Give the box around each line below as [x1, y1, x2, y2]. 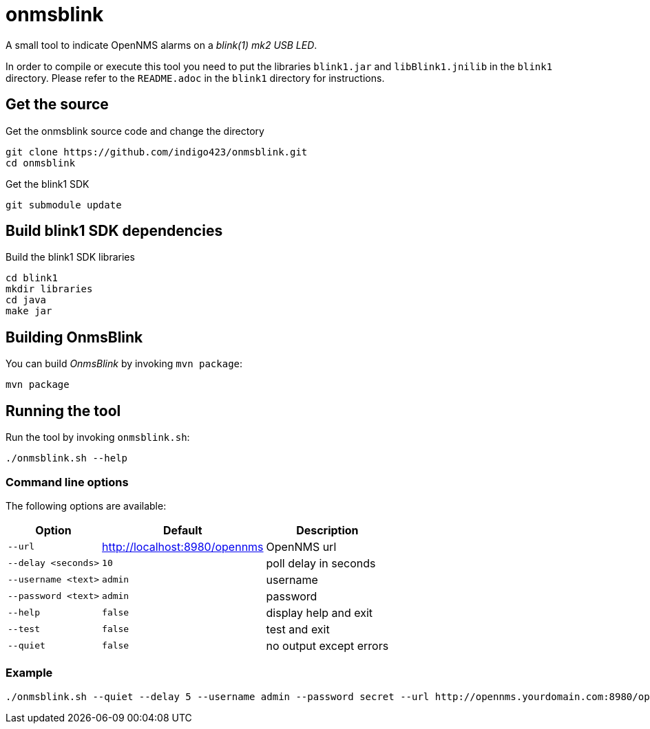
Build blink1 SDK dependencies [6, 222, 223, 240]
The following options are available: [6, 499, 167, 512]
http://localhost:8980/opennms [102, 539, 264, 554]
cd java [6, 294, 47, 306]
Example [6, 666, 53, 680]
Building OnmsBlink [6, 328, 143, 346]
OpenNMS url [266, 539, 337, 554]
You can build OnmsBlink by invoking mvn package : [6, 358, 243, 370]
